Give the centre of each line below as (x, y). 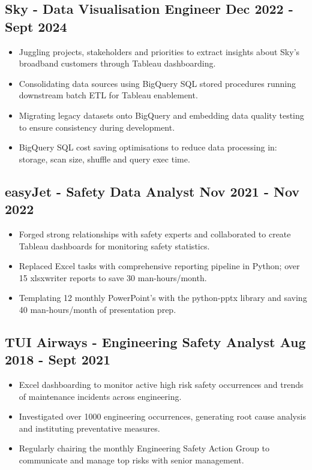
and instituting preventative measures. (89, 428)
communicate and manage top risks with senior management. (131, 460)
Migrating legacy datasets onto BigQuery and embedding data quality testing (161, 115)
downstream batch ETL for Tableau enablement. (108, 95)
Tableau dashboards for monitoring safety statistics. (114, 245)
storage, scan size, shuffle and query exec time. (104, 159)
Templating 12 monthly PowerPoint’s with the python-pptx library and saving (163, 298)
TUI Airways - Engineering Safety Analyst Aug (155, 341)
